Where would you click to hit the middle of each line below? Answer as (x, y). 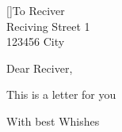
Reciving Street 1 (48, 26)
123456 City (36, 41)
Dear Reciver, (40, 68)
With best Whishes (53, 121)
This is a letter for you (61, 94)
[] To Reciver (36, 10)
